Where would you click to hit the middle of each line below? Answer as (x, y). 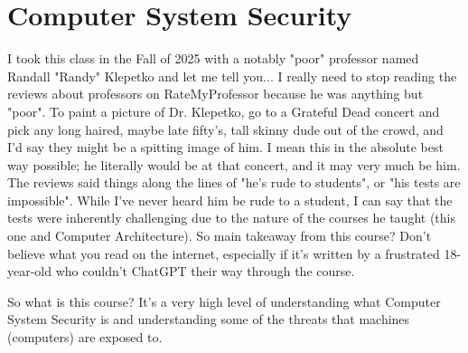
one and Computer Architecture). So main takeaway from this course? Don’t (220, 236)
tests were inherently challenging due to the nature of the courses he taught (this (231, 218)
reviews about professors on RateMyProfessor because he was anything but (215, 94)
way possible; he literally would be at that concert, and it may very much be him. (234, 164)
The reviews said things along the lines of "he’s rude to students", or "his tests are (234, 182)
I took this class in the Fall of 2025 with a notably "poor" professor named (213, 58)
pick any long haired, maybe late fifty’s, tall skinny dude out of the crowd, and (225, 129)
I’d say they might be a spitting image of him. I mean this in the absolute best (225, 147)
